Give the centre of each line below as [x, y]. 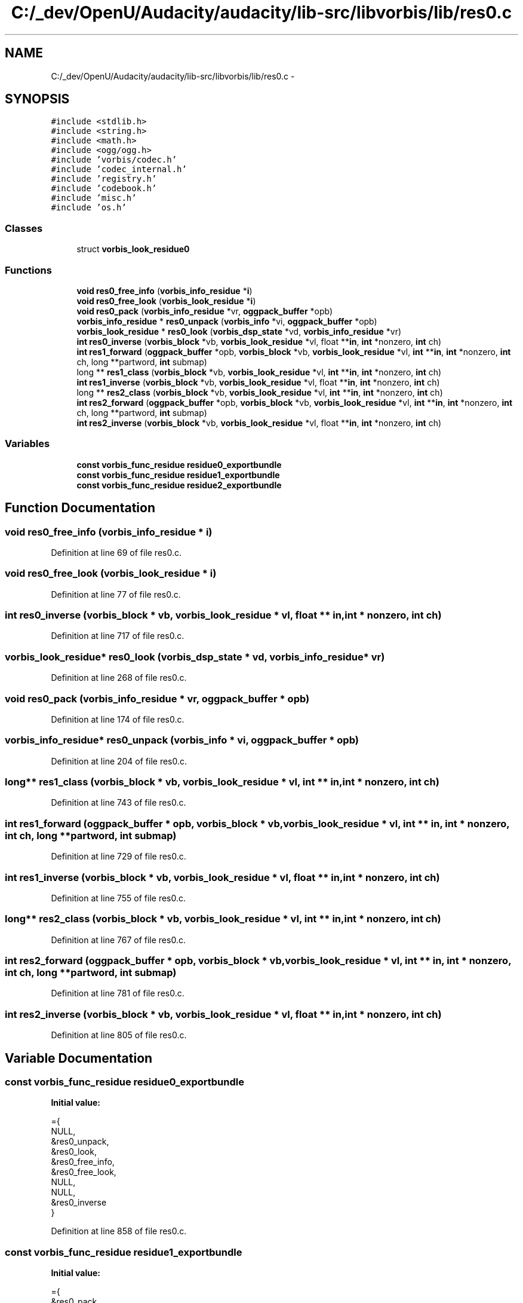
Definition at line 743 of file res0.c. [119, 803]
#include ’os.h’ [89, 208]
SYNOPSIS [37, 99]
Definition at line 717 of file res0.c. [118, 636]
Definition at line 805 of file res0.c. [119, 1035]
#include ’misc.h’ [94, 198]
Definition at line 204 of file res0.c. [119, 761]
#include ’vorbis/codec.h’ [114, 160]
